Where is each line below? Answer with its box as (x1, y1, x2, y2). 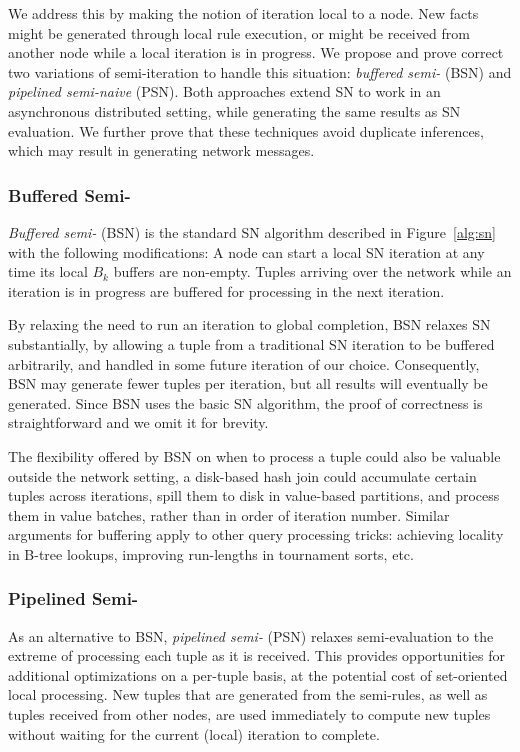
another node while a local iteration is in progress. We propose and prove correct (8, 42, 504, 63)
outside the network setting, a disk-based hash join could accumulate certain (8, 465, 477, 486)
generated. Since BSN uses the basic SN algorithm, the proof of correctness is (8, 392, 483, 413)
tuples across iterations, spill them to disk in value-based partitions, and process (8, 485, 500, 506)
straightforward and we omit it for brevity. (8, 412, 269, 433)
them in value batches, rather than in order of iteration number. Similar (8, 504, 450, 525)
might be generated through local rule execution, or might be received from (8, 22, 470, 43)
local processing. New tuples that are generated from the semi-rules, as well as (8, 684, 488, 705)
